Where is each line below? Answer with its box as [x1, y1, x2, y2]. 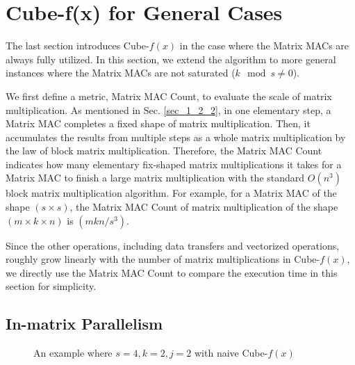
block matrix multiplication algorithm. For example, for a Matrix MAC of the [6, 186, 337, 200]
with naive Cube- [195, 346, 268, 360]
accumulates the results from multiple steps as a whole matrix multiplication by [6, 129, 346, 144]
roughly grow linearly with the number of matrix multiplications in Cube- [6, 252, 320, 266]
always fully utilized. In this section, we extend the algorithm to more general [6, 51, 336, 66]
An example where [33, 346, 113, 360]
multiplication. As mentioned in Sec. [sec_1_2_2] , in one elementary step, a [6, 102, 331, 117]
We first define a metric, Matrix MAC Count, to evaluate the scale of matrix [6, 88, 332, 103]
